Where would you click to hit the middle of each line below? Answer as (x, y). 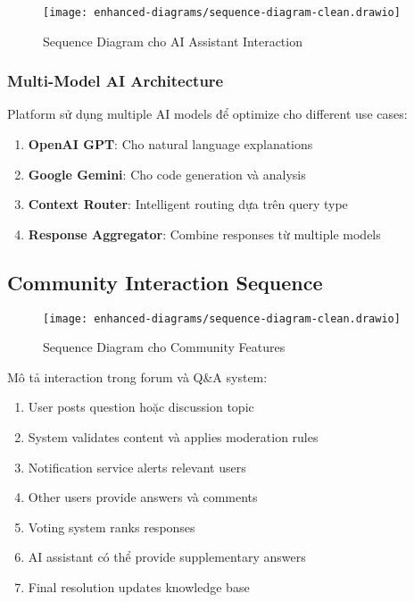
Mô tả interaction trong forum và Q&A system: (137, 376)
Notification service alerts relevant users (137, 467)
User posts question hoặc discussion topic (141, 407)
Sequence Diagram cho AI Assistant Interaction (173, 41)
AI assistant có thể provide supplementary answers (167, 557)
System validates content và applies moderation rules (173, 437)
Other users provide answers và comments (143, 497)
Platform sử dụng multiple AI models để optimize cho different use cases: (207, 114)
